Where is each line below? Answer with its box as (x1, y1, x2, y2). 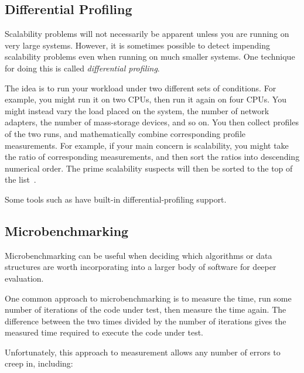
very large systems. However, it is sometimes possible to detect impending (5, 39, 270, 51)
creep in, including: (5, 357, 73, 369)
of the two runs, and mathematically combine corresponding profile (5, 127, 245, 139)
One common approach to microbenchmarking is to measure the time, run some (5, 292, 292, 304)
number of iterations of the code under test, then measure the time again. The (5, 303, 286, 316)
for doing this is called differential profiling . (5, 61, 160, 74)
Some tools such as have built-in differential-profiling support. (5, 193, 227, 205)
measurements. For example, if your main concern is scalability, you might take (5, 139, 289, 151)
